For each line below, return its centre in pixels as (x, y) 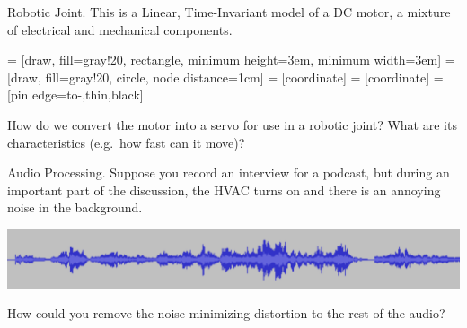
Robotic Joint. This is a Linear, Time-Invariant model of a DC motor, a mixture (229, 12)
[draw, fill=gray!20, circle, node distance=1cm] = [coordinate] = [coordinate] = (225, 77)
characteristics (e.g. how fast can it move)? (126, 142)
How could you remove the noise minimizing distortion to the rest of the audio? (226, 313)
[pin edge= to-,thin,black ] (75, 95)
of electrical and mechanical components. (120, 29)
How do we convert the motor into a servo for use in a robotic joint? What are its (232, 124)
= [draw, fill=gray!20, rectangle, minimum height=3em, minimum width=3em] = (231, 60)
